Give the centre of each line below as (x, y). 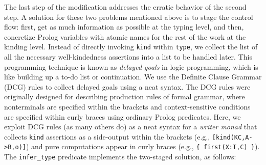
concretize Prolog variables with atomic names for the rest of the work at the (125, 36)
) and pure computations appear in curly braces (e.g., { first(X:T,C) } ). (143, 146)
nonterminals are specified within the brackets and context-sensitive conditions (127, 106)
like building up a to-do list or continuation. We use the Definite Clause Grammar (133, 77)
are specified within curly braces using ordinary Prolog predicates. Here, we (123, 116)
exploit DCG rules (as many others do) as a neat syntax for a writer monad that (131, 127)
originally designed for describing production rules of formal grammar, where (125, 97)
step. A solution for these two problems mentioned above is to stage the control (129, 17)
